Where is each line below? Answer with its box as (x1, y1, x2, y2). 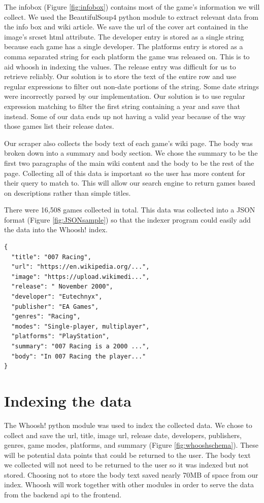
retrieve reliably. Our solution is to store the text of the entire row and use (4, 71, 237, 82)
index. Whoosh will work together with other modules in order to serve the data (4, 479, 254, 490)
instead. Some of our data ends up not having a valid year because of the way (4, 111, 246, 121)
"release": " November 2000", (11, 283, 113, 291)
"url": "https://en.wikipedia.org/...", (11, 263, 150, 271)
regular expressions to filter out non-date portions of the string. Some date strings (4, 81, 259, 91)
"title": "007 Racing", (11, 253, 91, 261)
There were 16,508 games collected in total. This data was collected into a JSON (4, 204, 255, 215)
